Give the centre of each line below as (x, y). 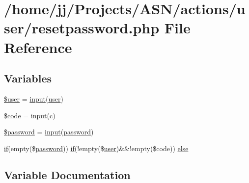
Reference (38, 47)
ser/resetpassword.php (82, 28)
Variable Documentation (67, 174)
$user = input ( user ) (34, 98)
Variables (28, 78)
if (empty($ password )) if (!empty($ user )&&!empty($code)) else (96, 148)
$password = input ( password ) (49, 132)
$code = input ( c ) (30, 115)
